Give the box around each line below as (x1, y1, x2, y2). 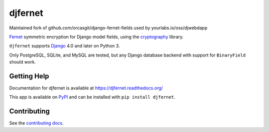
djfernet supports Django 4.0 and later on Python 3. (9, 43, 120, 49)
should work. (9, 59, 36, 65)
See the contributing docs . (9, 120, 64, 126)
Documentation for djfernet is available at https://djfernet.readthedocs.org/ (9, 85, 163, 91)
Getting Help (9, 72, 49, 80)
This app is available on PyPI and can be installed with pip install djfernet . (9, 94, 175, 100)
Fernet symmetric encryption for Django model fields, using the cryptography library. (9, 34, 184, 40)
